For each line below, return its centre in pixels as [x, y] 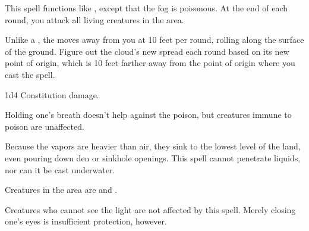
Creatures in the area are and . [61, 190]
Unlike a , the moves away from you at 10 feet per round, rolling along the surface [154, 40]
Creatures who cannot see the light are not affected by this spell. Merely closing [150, 209]
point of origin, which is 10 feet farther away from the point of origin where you [150, 63]
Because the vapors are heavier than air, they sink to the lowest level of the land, [153, 146]
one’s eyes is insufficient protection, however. [86, 221]
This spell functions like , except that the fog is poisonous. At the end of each [146, 8]
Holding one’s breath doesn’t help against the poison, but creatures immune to [148, 115]
